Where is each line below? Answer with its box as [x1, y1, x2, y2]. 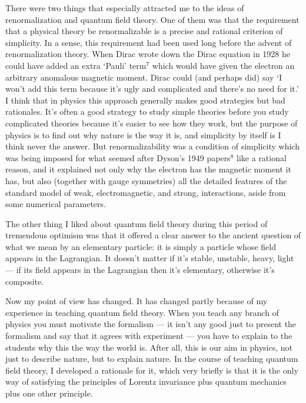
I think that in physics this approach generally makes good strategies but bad [5, 94, 285, 106]
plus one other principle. [5, 387, 93, 399]
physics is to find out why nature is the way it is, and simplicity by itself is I [5, 128, 281, 141]
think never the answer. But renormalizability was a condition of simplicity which [5, 140, 300, 152]
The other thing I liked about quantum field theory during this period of [5, 217, 268, 229]
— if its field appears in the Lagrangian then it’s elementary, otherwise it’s [5, 264, 275, 276]
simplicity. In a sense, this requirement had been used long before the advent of [5, 36, 292, 48]
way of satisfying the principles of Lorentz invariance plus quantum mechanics [5, 375, 287, 388]
